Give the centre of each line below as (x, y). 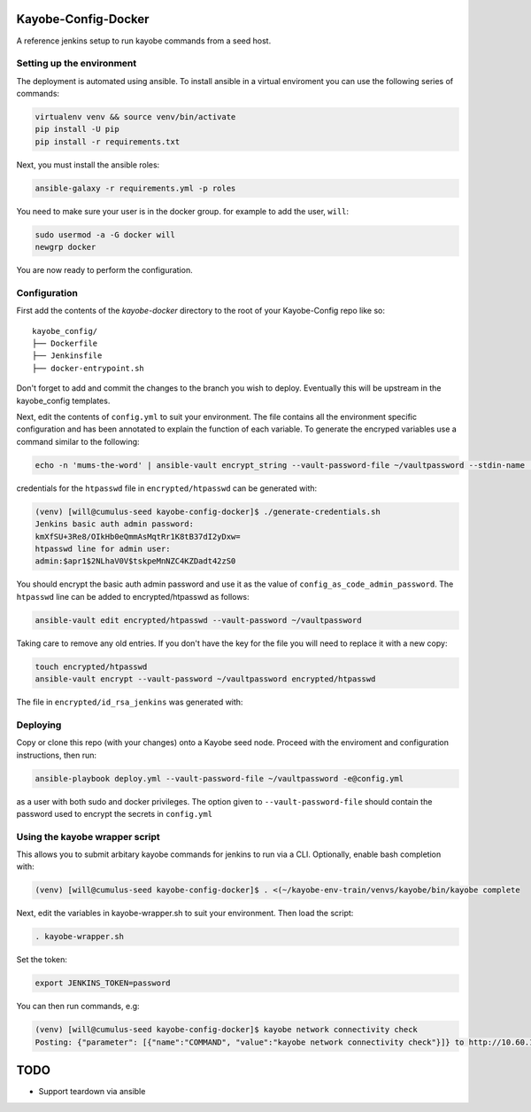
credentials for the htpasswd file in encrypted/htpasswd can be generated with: (167, 488)
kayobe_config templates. (63, 400)
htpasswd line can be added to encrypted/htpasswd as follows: (133, 596)
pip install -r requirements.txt (108, 141)
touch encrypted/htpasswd (91, 666)
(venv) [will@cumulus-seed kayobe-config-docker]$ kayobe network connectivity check (226, 1030)
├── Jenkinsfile (67, 356)
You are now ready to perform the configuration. (105, 270)
